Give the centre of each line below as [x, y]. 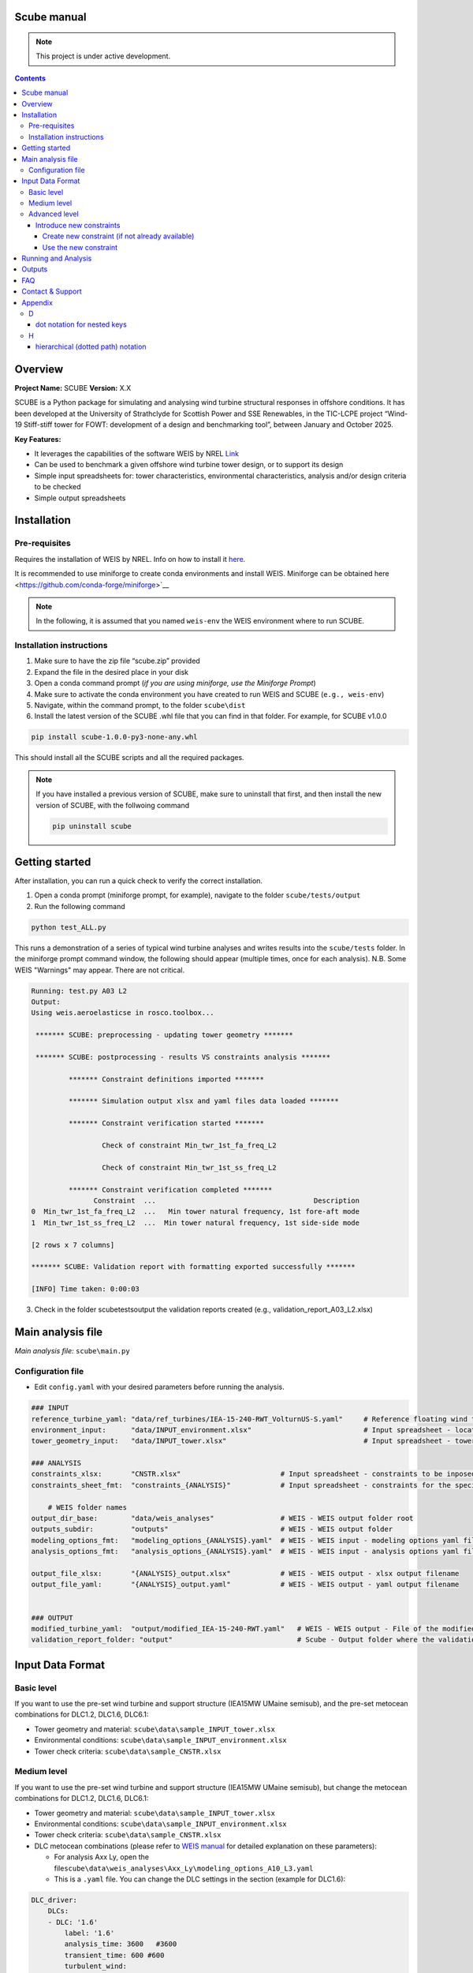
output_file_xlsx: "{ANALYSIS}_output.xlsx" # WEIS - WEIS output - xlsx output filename [245, 1573]
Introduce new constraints [78, 225]
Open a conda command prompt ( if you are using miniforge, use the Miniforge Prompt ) [175, 683]
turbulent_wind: [96, 1966]
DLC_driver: [54, 1900]
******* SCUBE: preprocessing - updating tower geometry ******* [164, 1035]
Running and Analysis [57, 258]
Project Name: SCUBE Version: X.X [73, 388]
